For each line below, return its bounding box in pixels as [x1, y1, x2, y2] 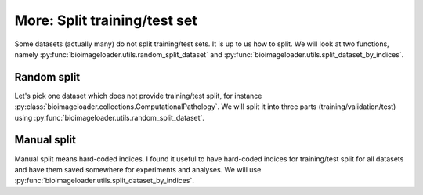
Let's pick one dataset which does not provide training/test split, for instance [14, 91, 262, 100]
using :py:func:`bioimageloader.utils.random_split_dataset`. [14, 113, 205, 122]
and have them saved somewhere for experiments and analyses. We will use [14, 164, 262, 174]
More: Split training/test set [14, 12, 197, 29]
